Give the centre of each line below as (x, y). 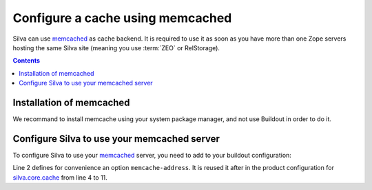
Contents (27, 61)
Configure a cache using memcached (122, 18)
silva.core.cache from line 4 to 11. (60, 177)
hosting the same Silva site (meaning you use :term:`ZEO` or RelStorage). (116, 47)
